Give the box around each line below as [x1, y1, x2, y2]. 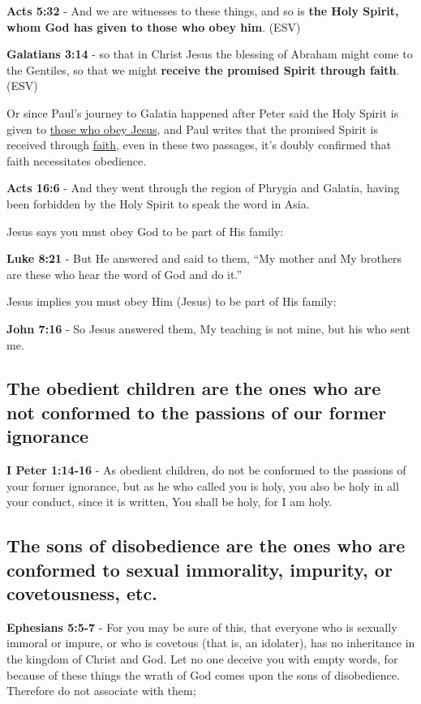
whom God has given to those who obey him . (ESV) [6, 18, 301, 35]
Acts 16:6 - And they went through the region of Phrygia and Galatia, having [6, 179, 400, 196]
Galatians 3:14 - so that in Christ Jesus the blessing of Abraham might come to [6, 45, 413, 62]
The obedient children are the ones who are [6, 376, 381, 401]
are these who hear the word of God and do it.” [6, 265, 243, 282]
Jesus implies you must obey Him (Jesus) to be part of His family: [6, 293, 337, 310]
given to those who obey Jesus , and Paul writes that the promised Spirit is [6, 120, 378, 137]
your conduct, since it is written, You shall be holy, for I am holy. [6, 493, 333, 510]
